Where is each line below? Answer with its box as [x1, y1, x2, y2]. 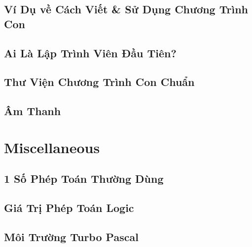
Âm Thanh [4, 103, 61, 119]
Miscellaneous [4, 137, 100, 157]
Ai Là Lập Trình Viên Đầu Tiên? [4, 45, 177, 60]
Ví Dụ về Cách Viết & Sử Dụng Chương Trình [4, 1, 249, 17]
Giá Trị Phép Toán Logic [4, 200, 134, 215]
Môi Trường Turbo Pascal [4, 229, 139, 244]
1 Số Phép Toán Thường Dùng [4, 171, 164, 186]
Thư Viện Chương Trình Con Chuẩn [4, 74, 195, 89]
